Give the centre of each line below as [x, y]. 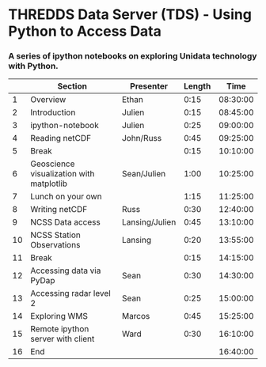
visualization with [63, 174]
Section [72, 86]
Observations [55, 245]
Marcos [136, 316]
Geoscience [53, 164]
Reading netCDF [61, 138]
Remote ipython [60, 329]
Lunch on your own [66, 197]
